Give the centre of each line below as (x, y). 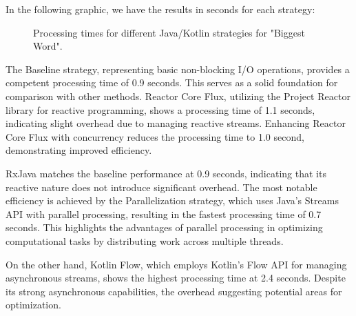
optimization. (33, 305)
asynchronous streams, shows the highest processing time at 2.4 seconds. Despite (176, 278)
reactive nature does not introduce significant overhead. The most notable (161, 187)
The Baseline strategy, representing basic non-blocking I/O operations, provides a (178, 69)
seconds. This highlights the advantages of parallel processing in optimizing (164, 227)
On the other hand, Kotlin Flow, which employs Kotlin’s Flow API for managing (176, 264)
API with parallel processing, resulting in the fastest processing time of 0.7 (164, 214)
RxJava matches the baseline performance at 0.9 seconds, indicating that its (166, 173)
